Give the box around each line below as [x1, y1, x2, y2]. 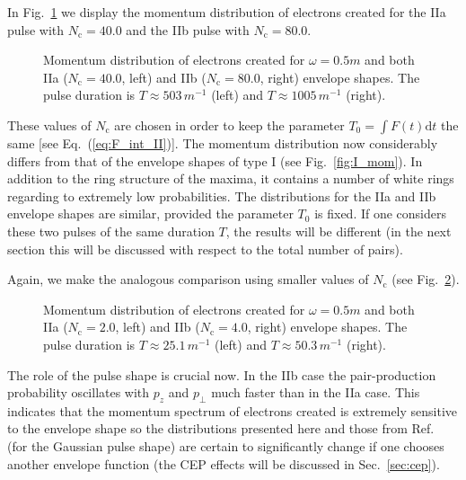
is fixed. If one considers [314, 204, 447, 223]
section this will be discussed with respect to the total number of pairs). [7, 239, 403, 258]
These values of [7, 115, 92, 134]
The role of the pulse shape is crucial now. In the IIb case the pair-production [7, 365, 436, 384]
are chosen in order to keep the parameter [114, 115, 345, 134]
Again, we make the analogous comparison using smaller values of [7, 270, 369, 289]
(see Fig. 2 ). [391, 270, 460, 289]
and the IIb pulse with [126, 20, 250, 39]
